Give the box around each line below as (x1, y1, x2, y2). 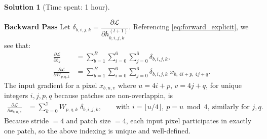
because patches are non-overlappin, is (54, 90, 173, 101)
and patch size (66, 115, 111, 126)
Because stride (4, 115, 49, 126)
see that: (4, 39, 31, 50)
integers (4, 90, 28, 101)
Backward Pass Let (4, 21, 70, 32)
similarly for (212, 104, 250, 111)
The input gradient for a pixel (4, 79, 97, 90)
